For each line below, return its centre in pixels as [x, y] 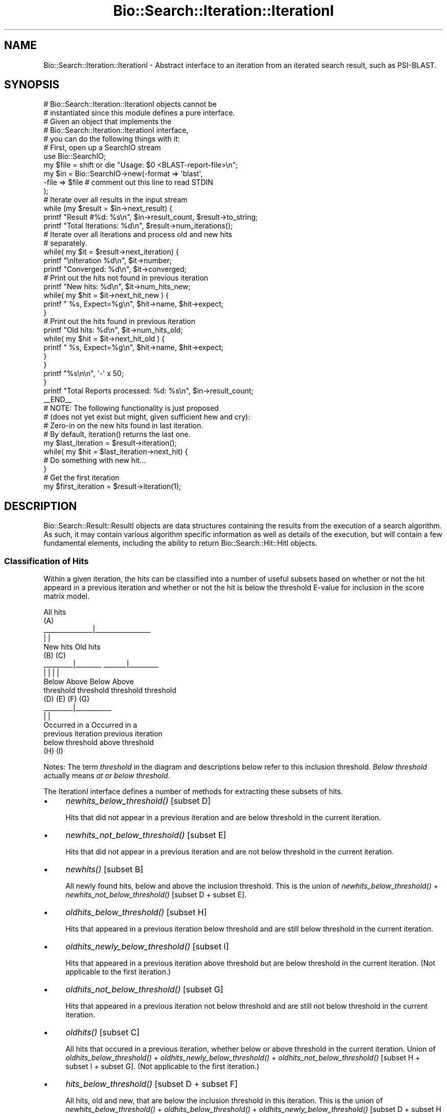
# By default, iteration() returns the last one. [117, 434]
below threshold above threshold [99, 742]
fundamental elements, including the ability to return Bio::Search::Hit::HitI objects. [180, 543]
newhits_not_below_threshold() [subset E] [146, 835]
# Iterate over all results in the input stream [116, 200]
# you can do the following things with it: [112, 139]
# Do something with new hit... [95, 460]
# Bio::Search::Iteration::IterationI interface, [116, 130]
